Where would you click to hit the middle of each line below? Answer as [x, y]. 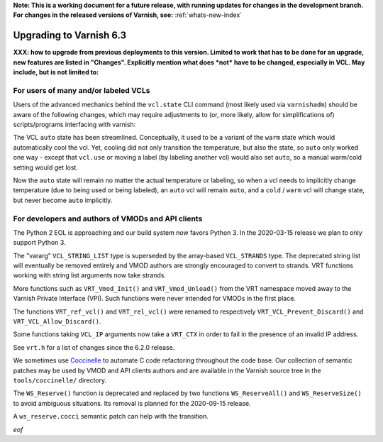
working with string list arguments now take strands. [90, 275]
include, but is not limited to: [56, 72]
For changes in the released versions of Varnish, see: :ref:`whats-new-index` [128, 15]
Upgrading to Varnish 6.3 [70, 35]
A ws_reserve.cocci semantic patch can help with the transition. [111, 416]
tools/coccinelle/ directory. [60, 380]
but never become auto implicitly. [63, 200]
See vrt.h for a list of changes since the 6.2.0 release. [94, 347]
